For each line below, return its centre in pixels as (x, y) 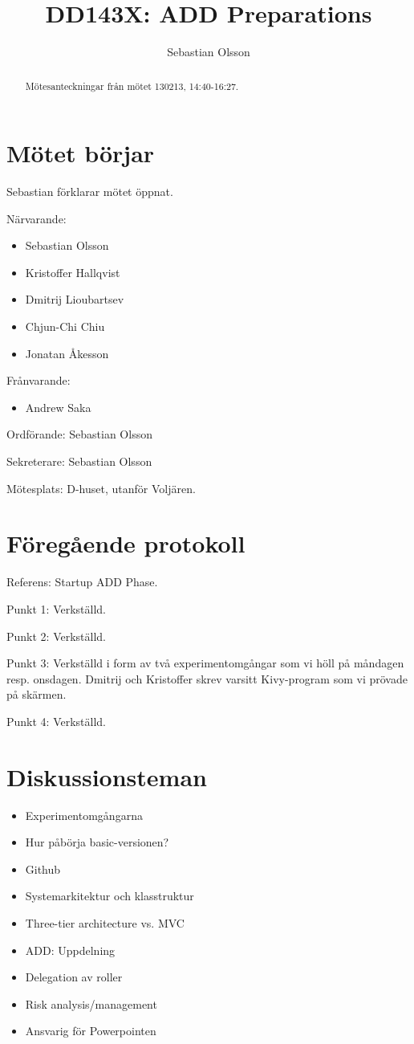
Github (43, 869)
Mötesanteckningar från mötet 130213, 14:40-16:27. (132, 86)
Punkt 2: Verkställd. (57, 636)
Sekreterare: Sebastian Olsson (79, 461)
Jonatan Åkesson (67, 353)
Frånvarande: (39, 380)
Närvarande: (37, 218)
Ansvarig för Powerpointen (91, 1031)
